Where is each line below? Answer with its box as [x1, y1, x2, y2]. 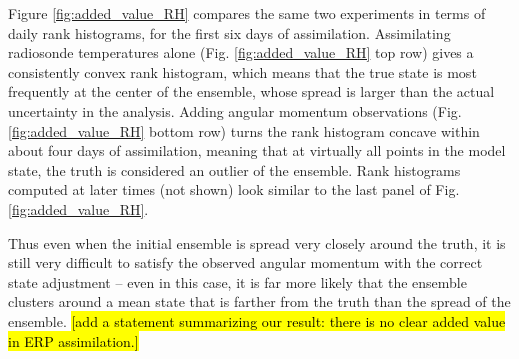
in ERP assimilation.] [8, 330, 139, 351]
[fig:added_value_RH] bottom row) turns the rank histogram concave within [8, 120, 480, 141]
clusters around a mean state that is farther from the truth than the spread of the [8, 291, 511, 312]
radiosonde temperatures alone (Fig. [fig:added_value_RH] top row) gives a [8, 42, 474, 63]
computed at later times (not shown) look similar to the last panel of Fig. [8, 179, 460, 200]
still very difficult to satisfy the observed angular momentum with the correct [8, 252, 483, 273]
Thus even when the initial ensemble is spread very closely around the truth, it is [8, 232, 506, 253]
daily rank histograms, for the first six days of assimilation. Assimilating [8, 22, 451, 43]
